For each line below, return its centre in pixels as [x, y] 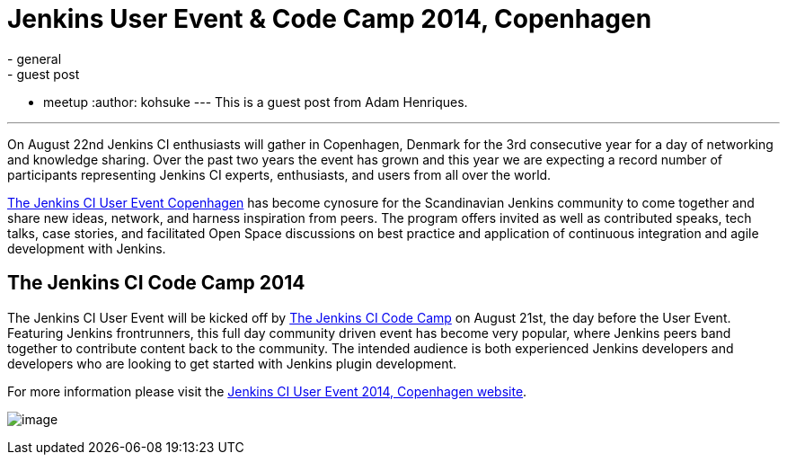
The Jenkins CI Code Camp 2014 [156, 283]
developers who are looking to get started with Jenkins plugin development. [232, 363]
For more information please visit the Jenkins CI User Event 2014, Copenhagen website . [267, 391]
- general [35, 58]
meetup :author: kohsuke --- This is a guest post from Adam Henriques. [256, 102]
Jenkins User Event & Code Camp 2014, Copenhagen [330, 19]
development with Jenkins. [87, 248]
